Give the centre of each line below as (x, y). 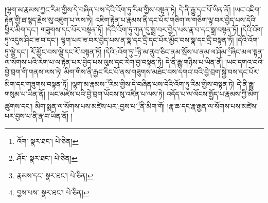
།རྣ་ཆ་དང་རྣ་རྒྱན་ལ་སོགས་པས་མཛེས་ (212, 106)
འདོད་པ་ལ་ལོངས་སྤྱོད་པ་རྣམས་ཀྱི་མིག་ (213, 94)
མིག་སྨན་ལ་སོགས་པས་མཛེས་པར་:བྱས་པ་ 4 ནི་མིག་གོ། (100, 105)
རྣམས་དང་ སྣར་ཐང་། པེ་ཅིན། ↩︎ (55, 175)
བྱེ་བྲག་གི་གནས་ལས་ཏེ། (33, 72)
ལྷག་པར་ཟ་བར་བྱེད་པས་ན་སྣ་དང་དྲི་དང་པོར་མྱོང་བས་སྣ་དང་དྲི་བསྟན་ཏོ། (147, 39)
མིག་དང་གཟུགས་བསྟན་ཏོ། (37, 84)
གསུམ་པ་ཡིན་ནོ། (25, 94)
